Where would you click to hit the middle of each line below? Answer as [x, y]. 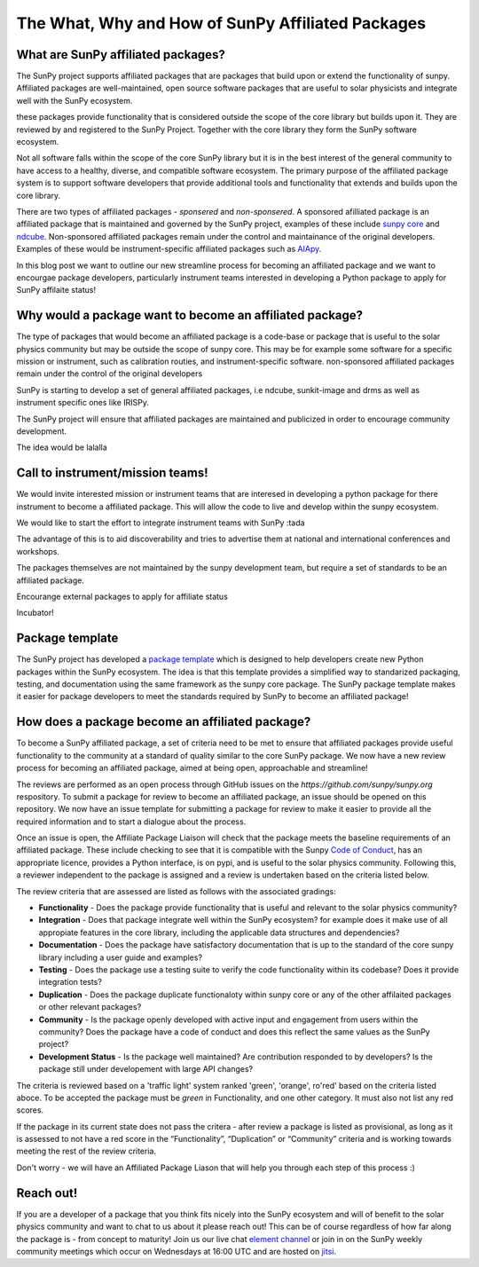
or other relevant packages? [90, 1007]
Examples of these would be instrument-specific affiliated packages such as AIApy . [169, 249]
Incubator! [35, 613]
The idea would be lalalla [62, 447]
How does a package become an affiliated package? [164, 722]
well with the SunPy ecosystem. [75, 100]
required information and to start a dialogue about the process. [131, 822]
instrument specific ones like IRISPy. [83, 403]
